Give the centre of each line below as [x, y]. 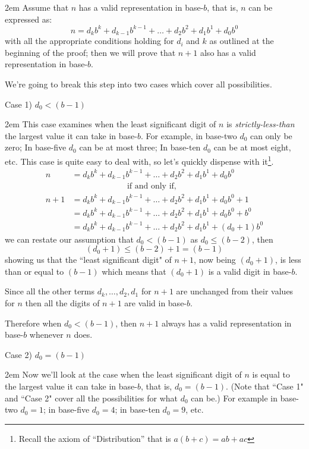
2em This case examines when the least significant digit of [111, 124]
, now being [215, 260]
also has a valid [228, 52]
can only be [271, 135]
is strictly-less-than [261, 124]
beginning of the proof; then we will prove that [90, 52]
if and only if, [152, 186]
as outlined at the [242, 41]
